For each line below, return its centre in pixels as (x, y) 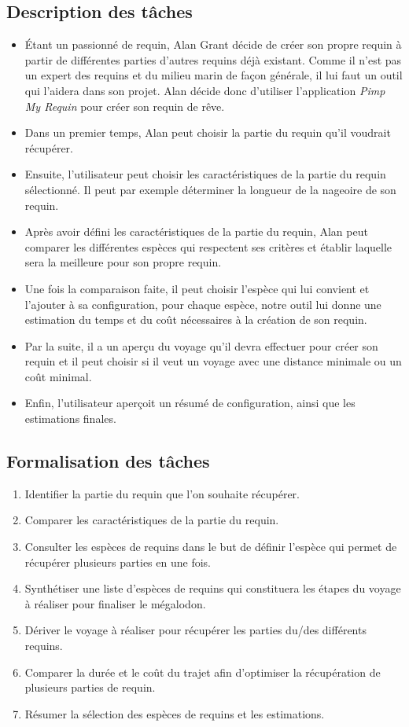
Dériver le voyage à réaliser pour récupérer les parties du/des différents (195, 630)
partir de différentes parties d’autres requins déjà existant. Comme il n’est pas (213, 59)
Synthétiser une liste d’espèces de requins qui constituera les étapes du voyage (213, 588)
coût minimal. (58, 376)
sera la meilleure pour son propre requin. (123, 262)
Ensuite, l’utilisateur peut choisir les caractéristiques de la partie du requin (205, 174)
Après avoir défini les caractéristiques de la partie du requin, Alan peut (196, 231)
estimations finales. (70, 419)
